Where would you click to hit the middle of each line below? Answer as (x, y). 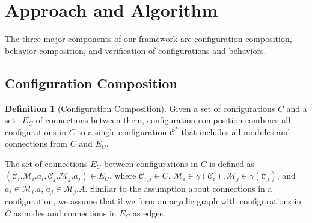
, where (123, 175)
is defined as (232, 163)
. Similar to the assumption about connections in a (179, 188)
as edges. (149, 212)
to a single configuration (122, 131)
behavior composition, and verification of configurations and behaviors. (136, 50)
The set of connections (46, 163)
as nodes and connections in (65, 212)
